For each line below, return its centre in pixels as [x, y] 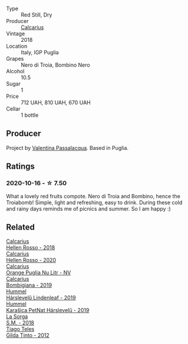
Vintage [16, 34]
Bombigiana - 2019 [29, 285]
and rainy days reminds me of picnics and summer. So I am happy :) [88, 208]
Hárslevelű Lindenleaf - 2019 [41, 298]
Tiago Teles [20, 329]
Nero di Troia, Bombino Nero [55, 65]
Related [21, 227]
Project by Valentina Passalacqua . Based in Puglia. [67, 148]
